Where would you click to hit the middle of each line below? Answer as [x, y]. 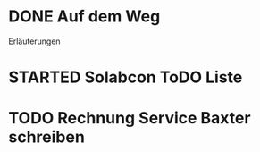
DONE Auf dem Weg [84, 17]
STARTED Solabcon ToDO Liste [126, 77]
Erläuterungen [34, 41]
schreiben [47, 137]
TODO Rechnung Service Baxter [130, 118]
